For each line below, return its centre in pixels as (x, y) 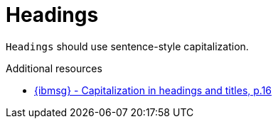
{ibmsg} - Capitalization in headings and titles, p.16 (153, 90)
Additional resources (54, 68)
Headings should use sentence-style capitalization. (127, 46)
